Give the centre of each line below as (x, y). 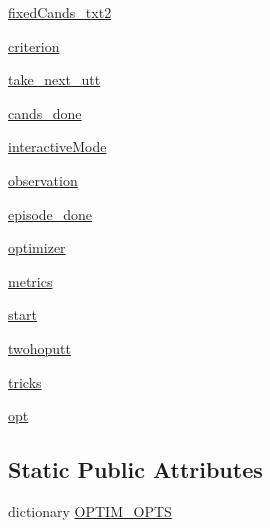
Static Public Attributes (135, 469)
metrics (30, 280)
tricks (25, 381)
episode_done (50, 213)
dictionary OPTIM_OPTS (90, 510)
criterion (34, 45)
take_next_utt (54, 79)
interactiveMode (57, 146)
